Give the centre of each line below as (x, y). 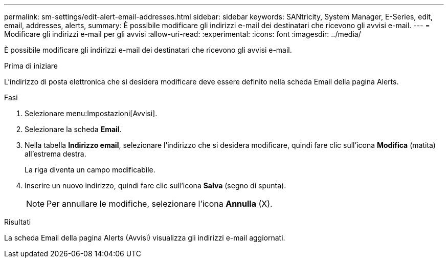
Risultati (18, 222)
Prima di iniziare (31, 66)
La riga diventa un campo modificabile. (90, 170)
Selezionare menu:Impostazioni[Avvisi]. (91, 113)
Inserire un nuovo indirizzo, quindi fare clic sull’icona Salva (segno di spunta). (155, 185)
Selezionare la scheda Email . (73, 129)
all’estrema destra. (55, 154)
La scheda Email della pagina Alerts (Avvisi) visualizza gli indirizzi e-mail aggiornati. (145, 238)
